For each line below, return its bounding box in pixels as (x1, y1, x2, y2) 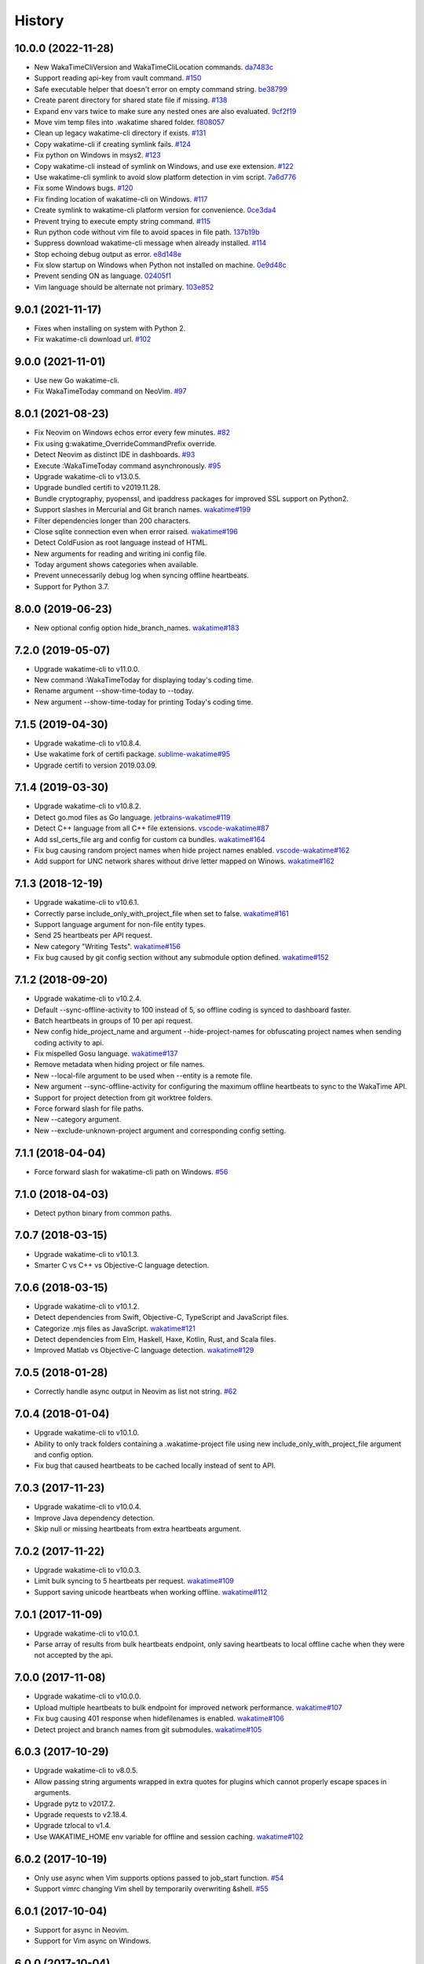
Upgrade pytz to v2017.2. (34, 1799, 115, 1808)
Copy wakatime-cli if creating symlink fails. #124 (34, 139, 192, 148)
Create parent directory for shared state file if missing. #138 (34, 95, 228, 105)
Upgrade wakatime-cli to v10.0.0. (34, 1691, 141, 1701)
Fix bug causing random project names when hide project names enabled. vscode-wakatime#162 (34, 845, 350, 855)
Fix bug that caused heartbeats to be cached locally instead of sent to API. (34, 1461, 276, 1471)
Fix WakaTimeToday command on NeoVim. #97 (34, 387, 187, 396)
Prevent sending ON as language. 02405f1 (34, 271, 172, 280)
